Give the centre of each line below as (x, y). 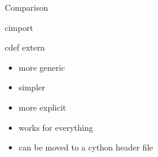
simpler (32, 87)
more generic (42, 67)
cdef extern (25, 47)
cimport (19, 27)
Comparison (27, 7)
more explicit (42, 107)
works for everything (56, 127)
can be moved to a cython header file (86, 147)
